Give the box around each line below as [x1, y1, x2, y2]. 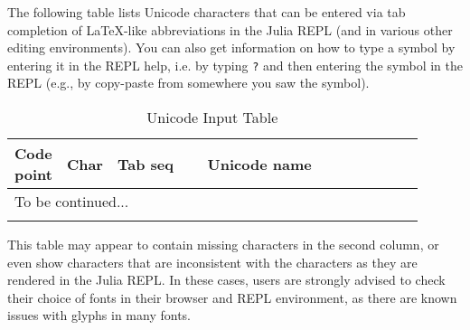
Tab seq [117, 153, 174, 174]
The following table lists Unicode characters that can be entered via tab [7, 3, 406, 21]
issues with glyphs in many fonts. [7, 306, 191, 325]
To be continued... [14, 191, 129, 212]
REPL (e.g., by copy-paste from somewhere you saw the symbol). [7, 73, 370, 92]
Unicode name [207, 153, 312, 174]
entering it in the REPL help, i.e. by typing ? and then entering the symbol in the [7, 55, 463, 74]
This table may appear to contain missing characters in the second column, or [7, 235, 439, 254]
